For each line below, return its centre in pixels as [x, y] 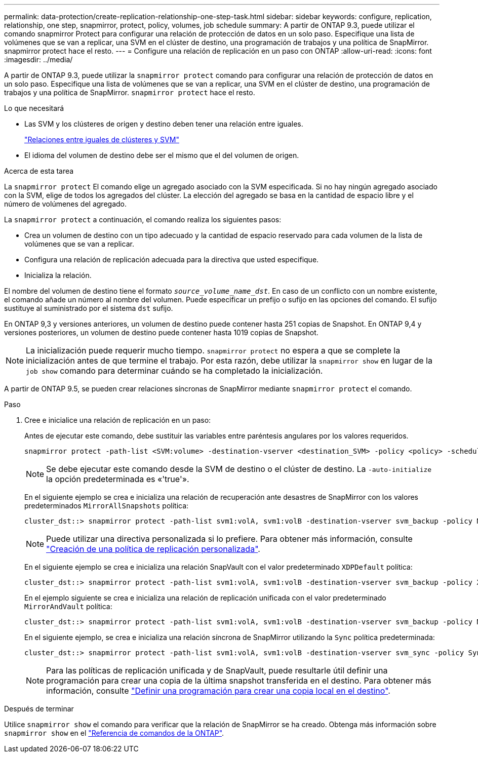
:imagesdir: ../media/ [38, 59]
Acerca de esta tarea [39, 171]
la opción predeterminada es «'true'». [118, 479]
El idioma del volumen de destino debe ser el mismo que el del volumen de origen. [162, 155]
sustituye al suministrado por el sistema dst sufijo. [89, 308]
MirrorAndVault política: [68, 606]
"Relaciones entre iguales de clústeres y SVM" [102, 140]
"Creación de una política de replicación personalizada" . [153, 549]
